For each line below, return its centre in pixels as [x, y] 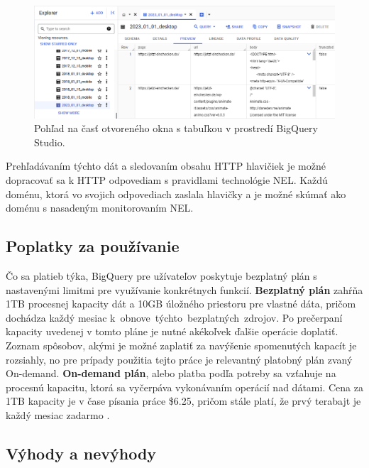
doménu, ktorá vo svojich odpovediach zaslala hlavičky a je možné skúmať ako [176, 194]
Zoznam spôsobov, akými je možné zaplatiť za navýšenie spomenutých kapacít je [181, 345]
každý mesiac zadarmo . [58, 414]
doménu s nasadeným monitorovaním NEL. [100, 208]
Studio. [50, 142]
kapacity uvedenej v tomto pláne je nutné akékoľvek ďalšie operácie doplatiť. [172, 331]
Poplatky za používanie [93, 246]
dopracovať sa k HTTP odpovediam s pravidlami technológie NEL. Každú [167, 179]
